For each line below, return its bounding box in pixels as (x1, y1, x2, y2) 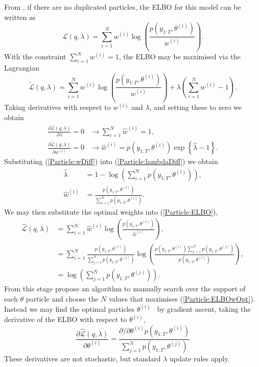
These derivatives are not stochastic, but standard (4, 353, 161, 364)
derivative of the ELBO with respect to (4, 314, 127, 324)
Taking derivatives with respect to (4, 102, 111, 112)
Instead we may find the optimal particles (4, 303, 135, 314)
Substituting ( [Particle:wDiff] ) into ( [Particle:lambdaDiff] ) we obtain (4, 156, 218, 167)
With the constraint (4, 51, 66, 62)
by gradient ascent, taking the (157, 303, 251, 314)
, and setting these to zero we (149, 102, 242, 112)
